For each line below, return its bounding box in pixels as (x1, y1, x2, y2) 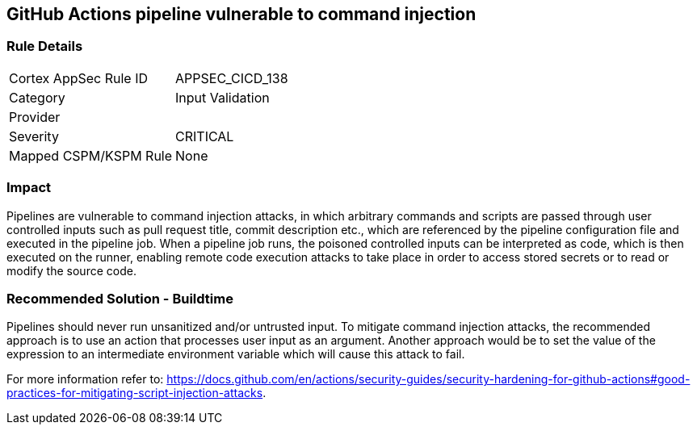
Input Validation (175, 89, 270, 106)
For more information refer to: (6, 372, 164, 387)
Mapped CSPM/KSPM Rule (9, 147, 173, 164)
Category (9, 89, 65, 106)
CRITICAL (175, 128, 234, 144)
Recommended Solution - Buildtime (6, 290, 233, 307)
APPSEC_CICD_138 (175, 69, 288, 86)
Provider (9, 108, 61, 125)
